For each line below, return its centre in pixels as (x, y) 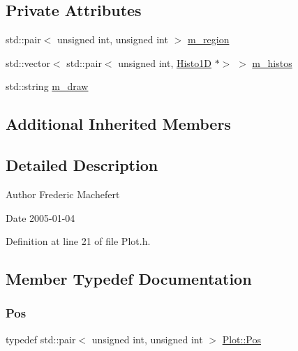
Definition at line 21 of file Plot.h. (78, 241)
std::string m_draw (47, 86)
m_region (208, 39)
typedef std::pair (41, 339)
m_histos (272, 62)
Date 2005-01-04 (40, 217)
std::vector (28, 62)
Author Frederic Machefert (63, 194)
